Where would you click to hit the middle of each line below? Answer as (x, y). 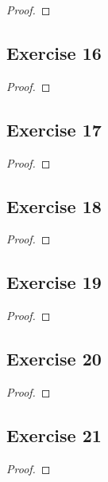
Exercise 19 (54, 282)
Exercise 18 (54, 205)
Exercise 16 (54, 52)
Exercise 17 (54, 129)
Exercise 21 (54, 435)
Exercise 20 (54, 359)
